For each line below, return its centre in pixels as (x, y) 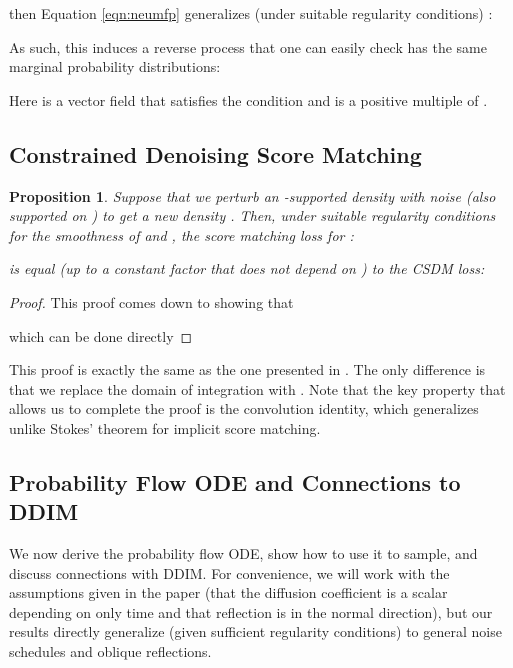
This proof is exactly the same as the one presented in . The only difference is (247, 369)
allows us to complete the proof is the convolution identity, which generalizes (244, 408)
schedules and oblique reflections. (110, 651)
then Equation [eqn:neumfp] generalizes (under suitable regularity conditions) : (251, 13)
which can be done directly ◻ (101, 335)
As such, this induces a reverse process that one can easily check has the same (248, 46)
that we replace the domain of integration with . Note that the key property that (257, 388)
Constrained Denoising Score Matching (215, 153)
